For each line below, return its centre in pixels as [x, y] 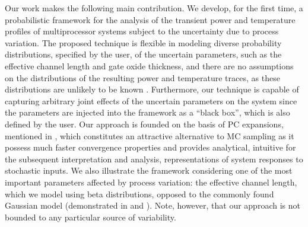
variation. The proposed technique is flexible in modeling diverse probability [143, 42]
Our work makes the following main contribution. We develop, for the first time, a [154, 8]
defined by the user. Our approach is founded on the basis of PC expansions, [144, 124]
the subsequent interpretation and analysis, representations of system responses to [154, 159]
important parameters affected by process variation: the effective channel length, [151, 182]
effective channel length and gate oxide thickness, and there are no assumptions [149, 65]
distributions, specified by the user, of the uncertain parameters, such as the [143, 54]
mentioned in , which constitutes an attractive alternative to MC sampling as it [150, 135]
